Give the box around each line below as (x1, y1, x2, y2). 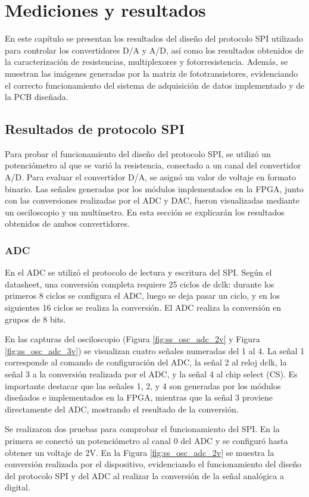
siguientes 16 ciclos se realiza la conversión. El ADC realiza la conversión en (5, 301, 282, 314)
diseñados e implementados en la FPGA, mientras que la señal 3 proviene (5, 391, 273, 404)
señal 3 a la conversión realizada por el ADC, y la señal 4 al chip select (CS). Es (5, 368, 298, 380)
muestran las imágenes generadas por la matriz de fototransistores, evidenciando (5, 67, 298, 79)
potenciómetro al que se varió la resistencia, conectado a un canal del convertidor (5, 159, 301, 171)
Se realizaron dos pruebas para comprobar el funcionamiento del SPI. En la (5, 423, 280, 435)
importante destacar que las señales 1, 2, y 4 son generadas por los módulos (5, 379, 281, 392)
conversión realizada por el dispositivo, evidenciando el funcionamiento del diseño (5, 458, 302, 470)
